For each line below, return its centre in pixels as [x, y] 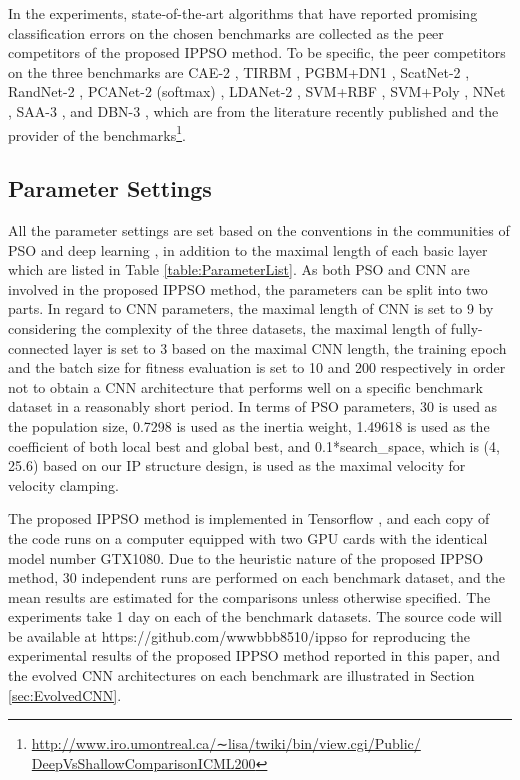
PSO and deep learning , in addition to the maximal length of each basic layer [248, 249]
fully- [466, 327]
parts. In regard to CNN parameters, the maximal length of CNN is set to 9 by [251, 308]
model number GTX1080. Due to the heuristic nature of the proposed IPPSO [246, 557]
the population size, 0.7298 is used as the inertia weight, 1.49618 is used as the [249, 425]
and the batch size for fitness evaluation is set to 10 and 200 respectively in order [257, 367]
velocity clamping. [63, 484]
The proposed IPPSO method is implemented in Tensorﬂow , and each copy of [249, 518]
